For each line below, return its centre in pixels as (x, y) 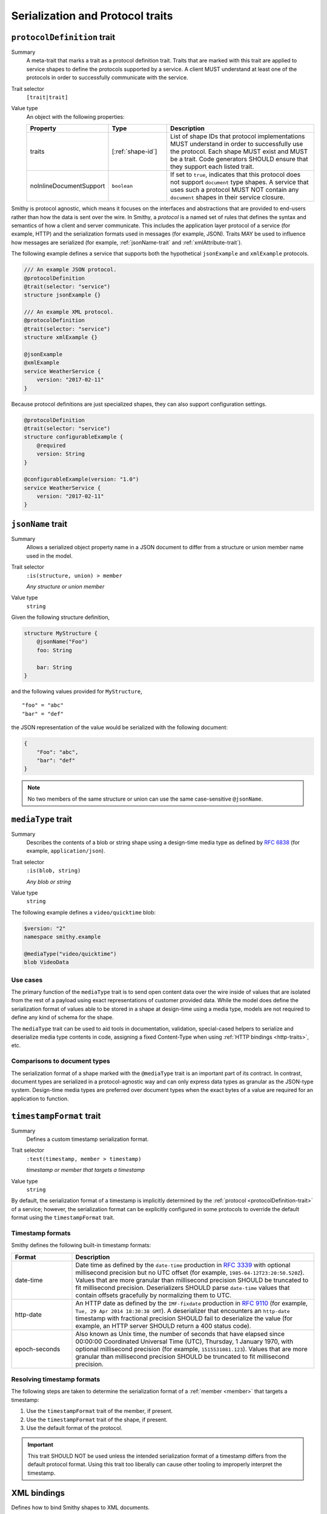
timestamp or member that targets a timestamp (86, 1170)
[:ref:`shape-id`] (134, 151)
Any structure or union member (65, 586)
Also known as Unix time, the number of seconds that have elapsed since (180, 1334)
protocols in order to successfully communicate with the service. (107, 78)
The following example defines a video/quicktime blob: (84, 912)
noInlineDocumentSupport (68, 186)
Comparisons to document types (61, 1061)
